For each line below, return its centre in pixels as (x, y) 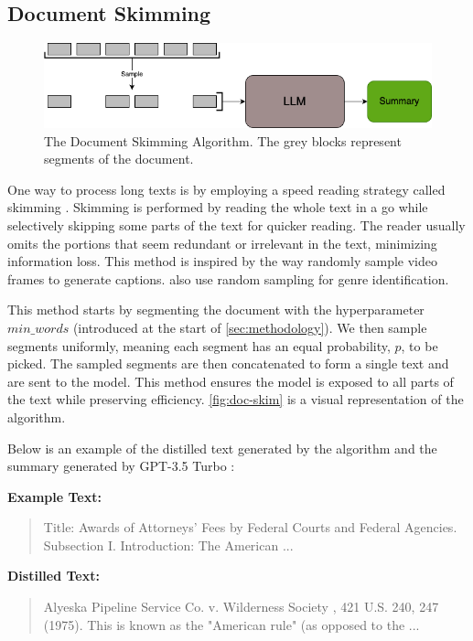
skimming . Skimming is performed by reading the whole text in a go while (218, 207)
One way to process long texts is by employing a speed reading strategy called (226, 189)
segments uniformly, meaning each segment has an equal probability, (199, 345)
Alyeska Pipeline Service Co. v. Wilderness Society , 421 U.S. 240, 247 (241, 607)
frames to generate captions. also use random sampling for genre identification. (228, 278)
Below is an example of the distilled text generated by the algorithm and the (222, 448)
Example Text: (54, 496)
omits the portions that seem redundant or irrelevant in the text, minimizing (222, 243)
